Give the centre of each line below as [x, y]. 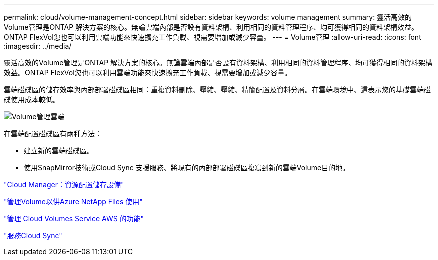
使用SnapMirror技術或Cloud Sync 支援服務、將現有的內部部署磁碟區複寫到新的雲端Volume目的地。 [187, 168]
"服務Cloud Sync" [33, 236]
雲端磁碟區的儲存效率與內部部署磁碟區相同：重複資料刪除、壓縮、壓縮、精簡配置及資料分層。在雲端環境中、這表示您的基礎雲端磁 [217, 90]
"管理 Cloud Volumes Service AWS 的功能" [74, 219]
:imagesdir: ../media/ [38, 46]
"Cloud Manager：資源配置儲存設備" [64, 185]
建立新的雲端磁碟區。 [59, 151]
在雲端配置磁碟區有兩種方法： [53, 134]
